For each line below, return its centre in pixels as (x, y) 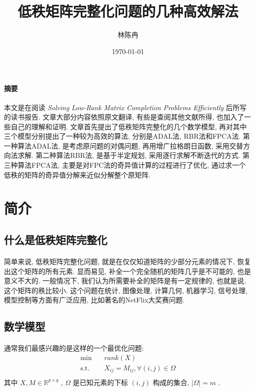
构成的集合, (171, 382)
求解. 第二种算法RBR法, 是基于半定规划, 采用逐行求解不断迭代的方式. (129, 155)
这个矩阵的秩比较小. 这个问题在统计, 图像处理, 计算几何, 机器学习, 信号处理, (126, 290)
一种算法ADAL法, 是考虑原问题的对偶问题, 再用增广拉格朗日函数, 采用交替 (124, 145)
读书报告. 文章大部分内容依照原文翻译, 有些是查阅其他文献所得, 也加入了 (127, 117)
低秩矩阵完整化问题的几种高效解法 (128, 11)
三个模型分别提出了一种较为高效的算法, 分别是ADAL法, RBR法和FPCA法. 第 (127, 136)
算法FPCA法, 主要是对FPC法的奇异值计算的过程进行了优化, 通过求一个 (132, 165)
